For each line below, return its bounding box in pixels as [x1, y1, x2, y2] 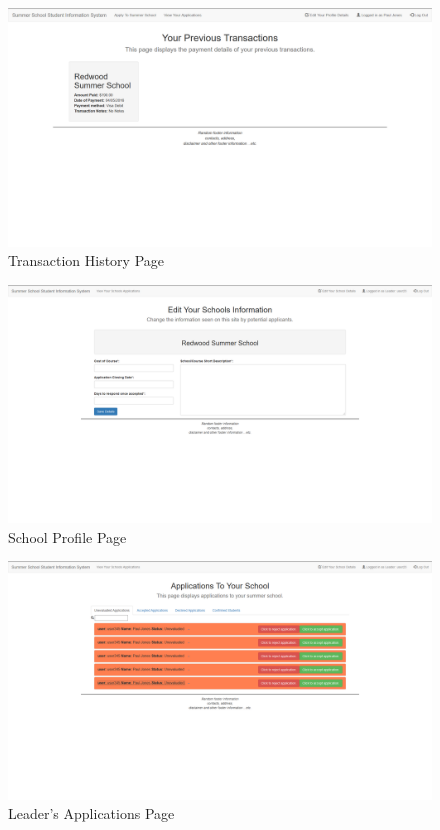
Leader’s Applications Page [8, 803, 175, 824]
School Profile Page [8, 526, 127, 547]
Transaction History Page [8, 250, 164, 271]
